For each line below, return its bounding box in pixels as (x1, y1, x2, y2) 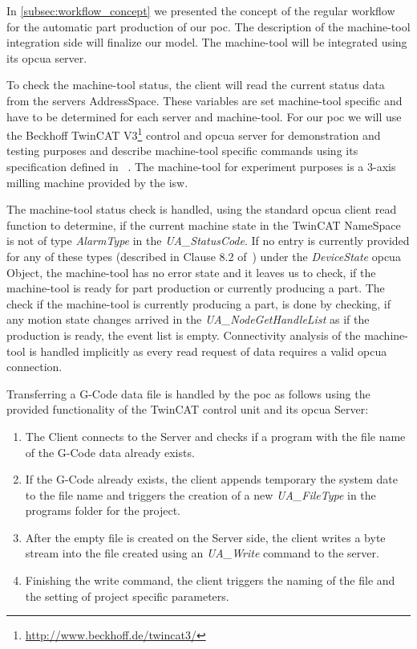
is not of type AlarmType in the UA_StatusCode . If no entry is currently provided (6, 232, 410, 249)
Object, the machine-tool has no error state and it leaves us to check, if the (6, 263, 376, 280)
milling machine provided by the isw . (6, 173, 188, 190)
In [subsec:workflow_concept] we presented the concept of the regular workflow (6, 2, 395, 18)
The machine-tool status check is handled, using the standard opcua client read (6, 201, 397, 218)
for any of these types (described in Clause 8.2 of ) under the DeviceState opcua (6, 247, 401, 264)
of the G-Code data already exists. (25, 443, 195, 460)
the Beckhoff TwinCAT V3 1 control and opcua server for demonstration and (6, 124, 381, 143)
